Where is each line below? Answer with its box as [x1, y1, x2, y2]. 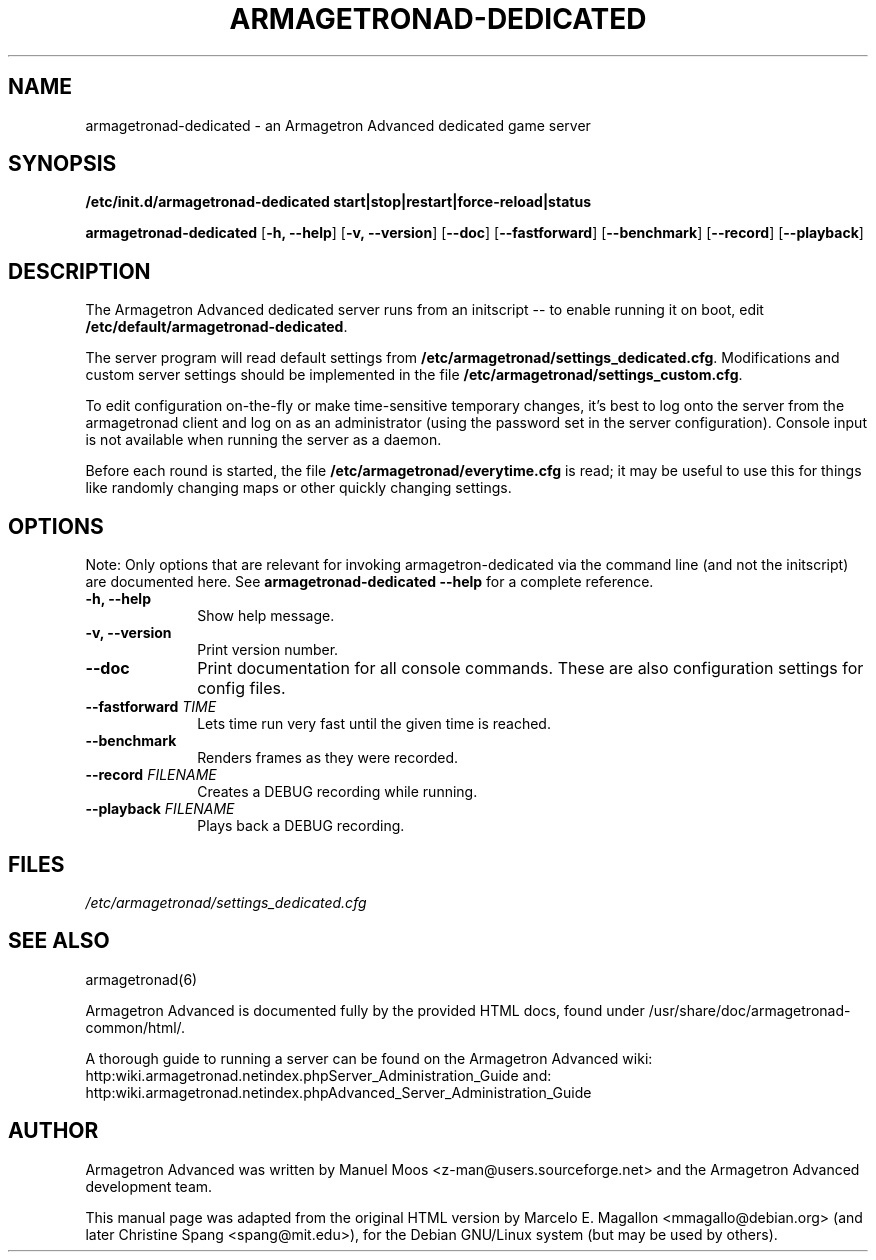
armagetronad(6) [85, 970, 198, 988]
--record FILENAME [85, 766, 217, 784]
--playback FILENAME [85, 800, 235, 818]
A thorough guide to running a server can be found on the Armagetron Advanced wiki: [85, 1049, 653, 1067]
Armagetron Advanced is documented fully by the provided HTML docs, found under [85, 1001, 645, 1019]
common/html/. [85, 1018, 186, 1036]
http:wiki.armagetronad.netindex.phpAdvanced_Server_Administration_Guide [85, 1083, 592, 1101]
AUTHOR [8, 1118, 99, 1144]
